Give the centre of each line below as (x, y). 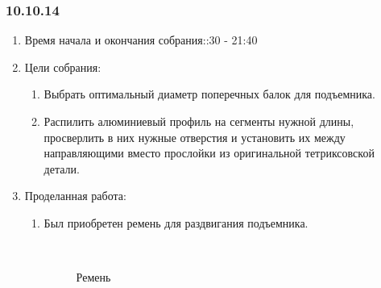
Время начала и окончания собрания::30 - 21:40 (141, 40)
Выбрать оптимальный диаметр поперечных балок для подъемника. (209, 94)
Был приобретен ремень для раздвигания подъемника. (176, 222)
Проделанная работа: (75, 196)
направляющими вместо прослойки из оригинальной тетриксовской (209, 153)
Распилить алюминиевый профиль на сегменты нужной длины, (199, 121)
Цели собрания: (63, 67)
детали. (62, 168)
